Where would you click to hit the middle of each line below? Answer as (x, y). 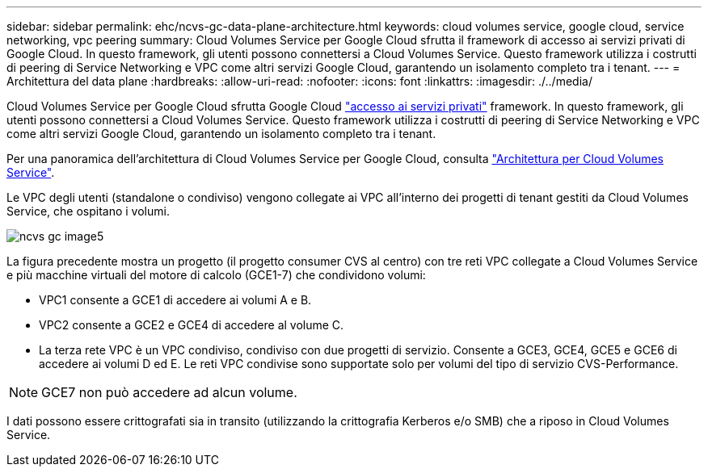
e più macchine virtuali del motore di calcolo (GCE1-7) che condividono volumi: (216, 275)
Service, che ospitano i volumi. (88, 211)
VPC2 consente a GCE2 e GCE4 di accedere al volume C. (192, 325)
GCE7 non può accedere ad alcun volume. (169, 392)
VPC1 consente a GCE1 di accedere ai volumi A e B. (175, 300)
